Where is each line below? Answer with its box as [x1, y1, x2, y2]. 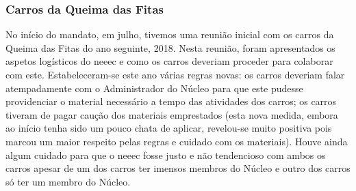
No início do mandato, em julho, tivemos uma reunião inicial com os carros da [5, 27, 334, 42]
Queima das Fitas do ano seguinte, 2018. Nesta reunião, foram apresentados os [5, 40, 335, 55]
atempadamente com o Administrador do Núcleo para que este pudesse [5, 80, 303, 95]
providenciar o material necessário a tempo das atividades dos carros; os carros [5, 94, 337, 108]
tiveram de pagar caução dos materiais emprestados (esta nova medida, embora [5, 107, 338, 121]
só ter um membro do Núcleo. [5, 174, 131, 188]
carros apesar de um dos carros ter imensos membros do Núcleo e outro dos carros [5, 161, 351, 175]
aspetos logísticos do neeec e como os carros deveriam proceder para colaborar [5, 54, 333, 68]
